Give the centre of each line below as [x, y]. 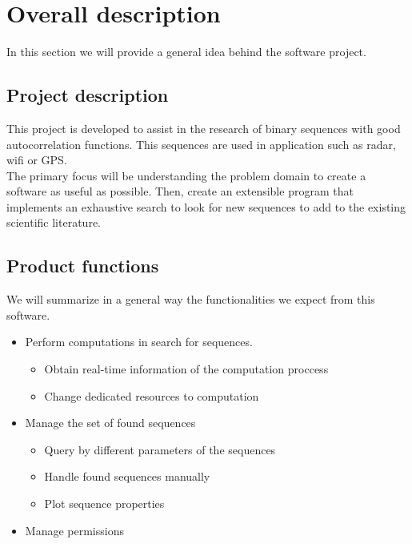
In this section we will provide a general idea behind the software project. [186, 52]
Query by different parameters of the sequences [160, 449]
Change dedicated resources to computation [152, 395]
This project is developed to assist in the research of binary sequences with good [204, 128]
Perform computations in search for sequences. [139, 342]
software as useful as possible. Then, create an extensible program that [180, 191]
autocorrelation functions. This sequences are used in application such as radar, [201, 144]
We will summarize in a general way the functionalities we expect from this [191, 299]
